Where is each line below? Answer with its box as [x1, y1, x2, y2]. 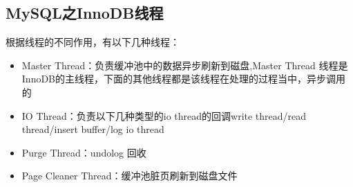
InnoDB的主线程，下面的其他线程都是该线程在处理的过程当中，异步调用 [21, 71, 346, 86]
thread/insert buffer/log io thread [21, 122, 164, 136]
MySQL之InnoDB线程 [6, 2, 164, 24]
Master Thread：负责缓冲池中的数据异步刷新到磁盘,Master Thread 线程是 [21, 57, 348, 72]
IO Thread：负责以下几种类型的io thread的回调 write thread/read [21, 108, 307, 123]
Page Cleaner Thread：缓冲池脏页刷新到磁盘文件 [21, 168, 238, 183]
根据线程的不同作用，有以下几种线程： [6, 35, 180, 49]
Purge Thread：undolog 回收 [21, 145, 146, 159]
